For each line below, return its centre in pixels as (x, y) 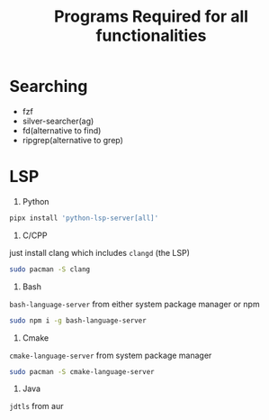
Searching (49, 87)
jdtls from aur (36, 406)
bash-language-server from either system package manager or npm (134, 304)
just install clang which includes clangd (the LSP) (100, 252)
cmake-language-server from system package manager (111, 355)
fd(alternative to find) (62, 130)
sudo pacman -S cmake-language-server (82, 371)
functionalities (151, 36)
